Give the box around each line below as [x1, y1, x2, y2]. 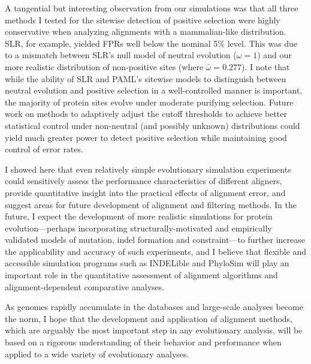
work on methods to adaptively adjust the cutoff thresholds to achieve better [5, 107, 287, 120]
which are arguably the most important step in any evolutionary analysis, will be [5, 324, 303, 336]
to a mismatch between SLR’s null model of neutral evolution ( [5, 49, 237, 61]
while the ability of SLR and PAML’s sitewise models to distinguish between [5, 72, 286, 85]
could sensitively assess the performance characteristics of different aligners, [5, 175, 282, 187]
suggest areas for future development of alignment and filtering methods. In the [5, 198, 297, 210]
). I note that [241, 60, 290, 73]
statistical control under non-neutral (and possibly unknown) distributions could [5, 119, 300, 131]
